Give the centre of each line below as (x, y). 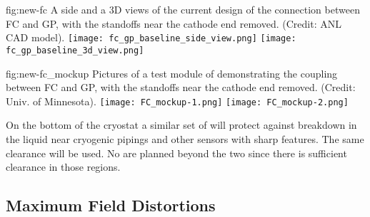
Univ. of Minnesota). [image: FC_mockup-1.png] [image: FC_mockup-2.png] (177, 101)
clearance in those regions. (63, 167)
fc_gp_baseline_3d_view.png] (75, 50)
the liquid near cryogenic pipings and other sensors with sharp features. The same (185, 138)
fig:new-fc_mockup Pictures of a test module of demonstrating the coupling (172, 73)
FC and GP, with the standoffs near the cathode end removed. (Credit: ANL (174, 23)
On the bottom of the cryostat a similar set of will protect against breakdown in (181, 125)
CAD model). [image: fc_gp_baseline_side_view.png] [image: (151, 37)
